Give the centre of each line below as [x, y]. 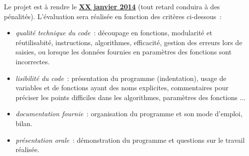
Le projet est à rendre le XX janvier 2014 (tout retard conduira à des [112, 6]
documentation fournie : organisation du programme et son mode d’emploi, [129, 114]
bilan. [24, 123]
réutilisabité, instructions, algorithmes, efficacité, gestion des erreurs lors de [129, 42]
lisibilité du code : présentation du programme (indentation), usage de [121, 78]
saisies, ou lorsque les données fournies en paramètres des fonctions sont [124, 52]
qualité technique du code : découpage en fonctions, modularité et [114, 33]
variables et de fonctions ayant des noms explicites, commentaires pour [122, 88]
